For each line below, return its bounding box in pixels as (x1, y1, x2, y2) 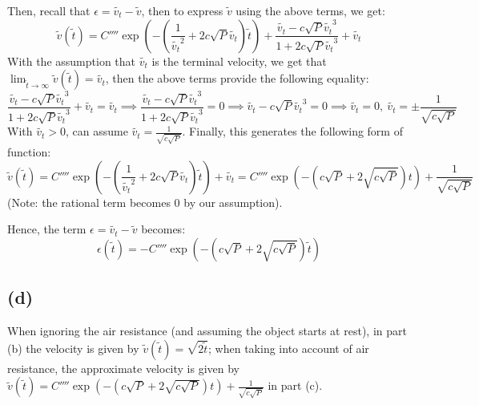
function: (7, 144, 51, 160)
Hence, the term (7, 221, 87, 237)
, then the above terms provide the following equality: (105, 70, 369, 87)
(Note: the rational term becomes (7, 193, 171, 210)
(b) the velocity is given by (7, 339, 139, 356)
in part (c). (268, 377, 323, 394)
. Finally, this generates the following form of (182, 123, 403, 140)
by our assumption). (183, 193, 283, 210)
